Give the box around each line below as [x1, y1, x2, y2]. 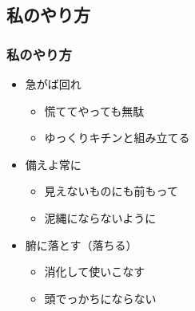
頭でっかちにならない [44, 289, 157, 306]
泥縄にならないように [44, 209, 157, 226]
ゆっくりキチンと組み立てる [44, 129, 190, 146]
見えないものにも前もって [44, 183, 178, 199]
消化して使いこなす [44, 263, 145, 280]
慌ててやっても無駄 [44, 102, 145, 119]
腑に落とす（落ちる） [25, 236, 137, 253]
